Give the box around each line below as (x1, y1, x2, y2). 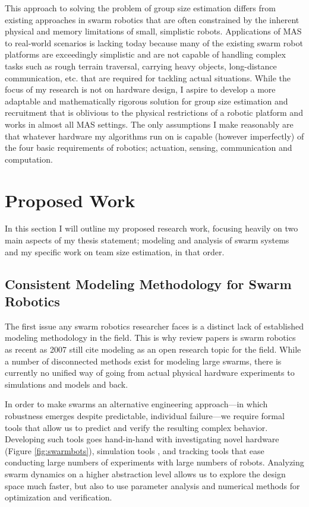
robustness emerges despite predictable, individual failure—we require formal (5, 409, 285, 422)
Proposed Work (5, 188, 135, 212)
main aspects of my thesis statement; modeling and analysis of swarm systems (5, 234, 289, 246)
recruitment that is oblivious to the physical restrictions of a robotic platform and (5, 106, 303, 119)
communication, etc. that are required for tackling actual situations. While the (5, 71, 291, 84)
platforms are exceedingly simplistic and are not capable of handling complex (5, 48, 286, 61)
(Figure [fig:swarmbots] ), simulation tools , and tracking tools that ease (5, 444, 264, 457)
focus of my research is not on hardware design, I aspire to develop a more (5, 83, 276, 96)
